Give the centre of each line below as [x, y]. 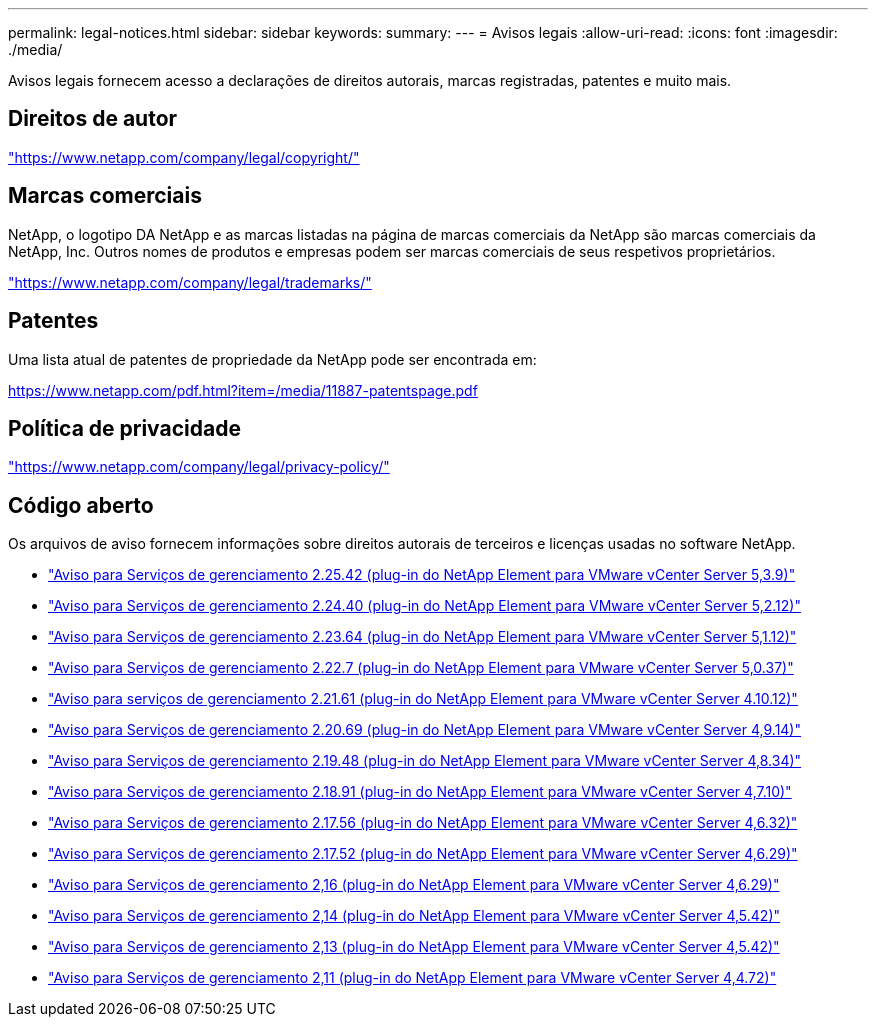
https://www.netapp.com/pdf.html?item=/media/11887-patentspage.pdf [243, 390]
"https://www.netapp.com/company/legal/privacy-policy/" [199, 467]
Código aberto [81, 505]
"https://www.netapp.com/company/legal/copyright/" [184, 157]
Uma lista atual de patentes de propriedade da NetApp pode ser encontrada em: [272, 359]
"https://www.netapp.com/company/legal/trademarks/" [190, 282]
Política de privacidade [124, 428]
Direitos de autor [93, 119]
